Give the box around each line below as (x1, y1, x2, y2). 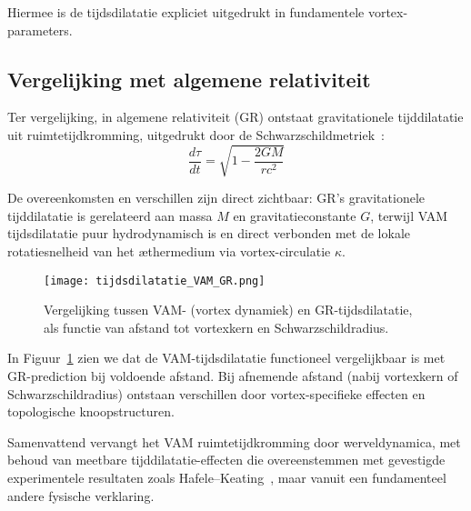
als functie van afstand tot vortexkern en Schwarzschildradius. (44, 317, 389, 336)
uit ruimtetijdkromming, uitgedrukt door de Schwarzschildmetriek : (7, 125, 385, 144)
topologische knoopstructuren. (7, 402, 175, 421)
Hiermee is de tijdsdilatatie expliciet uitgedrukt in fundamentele (7, 3, 365, 21)
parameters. (7, 20, 73, 39)
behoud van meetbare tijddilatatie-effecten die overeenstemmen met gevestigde (7, 450, 446, 469)
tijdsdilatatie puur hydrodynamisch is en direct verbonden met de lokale (7, 224, 410, 243)
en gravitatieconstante (233, 205, 356, 225)
